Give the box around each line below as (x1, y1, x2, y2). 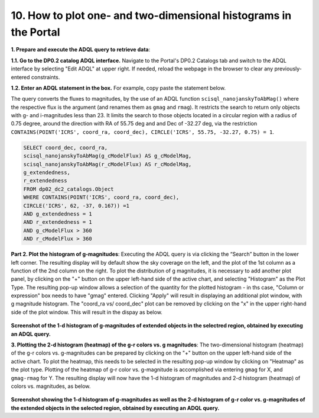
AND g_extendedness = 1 (23, 210, 93, 217)
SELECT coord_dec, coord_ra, (23, 144, 108, 151)
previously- (274, 65, 302, 72)
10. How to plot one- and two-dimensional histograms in (11, 9, 292, 22)
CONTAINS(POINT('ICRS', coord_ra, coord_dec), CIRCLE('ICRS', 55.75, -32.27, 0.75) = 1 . (11, 128, 275, 136)
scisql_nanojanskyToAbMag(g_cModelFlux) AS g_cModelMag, (23, 153, 192, 159)
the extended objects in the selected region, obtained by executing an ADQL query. (11, 404, 220, 411)
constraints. (31, 73, 60, 81)
